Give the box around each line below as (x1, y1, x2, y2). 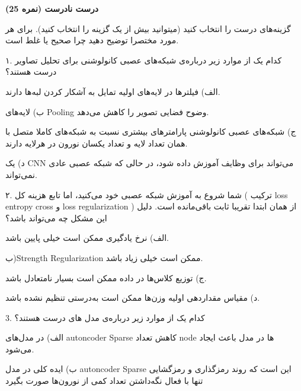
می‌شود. (5, 342, 34, 355)
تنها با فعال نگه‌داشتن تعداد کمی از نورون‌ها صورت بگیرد (5, 374, 203, 387)
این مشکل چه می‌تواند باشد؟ (5, 211, 107, 224)
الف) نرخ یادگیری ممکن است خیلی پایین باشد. (5, 231, 169, 244)
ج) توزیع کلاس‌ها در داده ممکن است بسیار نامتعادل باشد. (5, 271, 207, 284)
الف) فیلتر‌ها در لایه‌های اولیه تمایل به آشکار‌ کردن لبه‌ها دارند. (5, 85, 220, 97)
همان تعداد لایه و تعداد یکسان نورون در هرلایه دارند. (5, 136, 188, 149)
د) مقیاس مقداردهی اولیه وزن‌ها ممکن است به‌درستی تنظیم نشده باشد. (5, 291, 260, 304)
